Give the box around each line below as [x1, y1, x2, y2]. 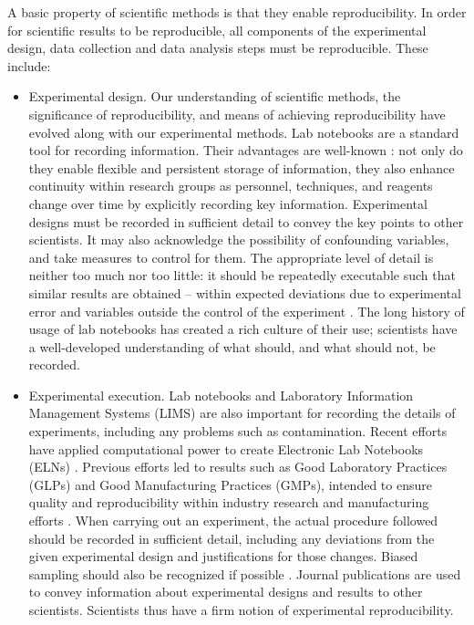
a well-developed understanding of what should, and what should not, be [28, 337, 436, 356]
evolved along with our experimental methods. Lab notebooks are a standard [28, 122, 459, 141]
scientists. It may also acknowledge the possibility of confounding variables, [28, 230, 449, 249]
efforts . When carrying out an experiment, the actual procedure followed [28, 511, 438, 530]
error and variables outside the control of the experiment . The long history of [28, 301, 465, 320]
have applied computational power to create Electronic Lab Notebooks [28, 439, 424, 458]
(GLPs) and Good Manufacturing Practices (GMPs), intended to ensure [28, 474, 432, 494]
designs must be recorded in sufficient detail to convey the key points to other [28, 212, 464, 231]
